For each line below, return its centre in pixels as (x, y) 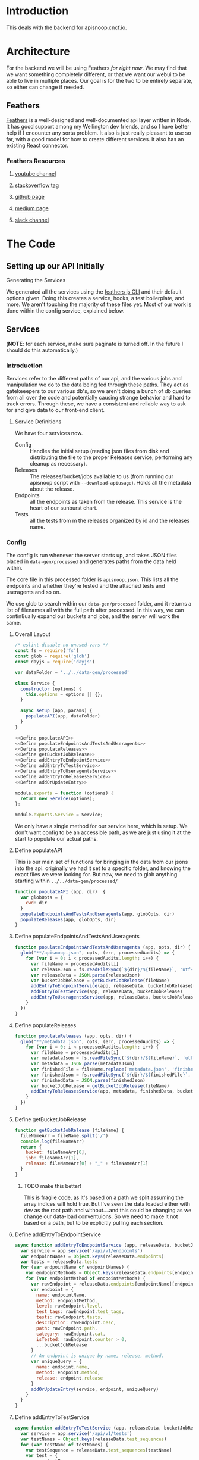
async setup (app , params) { (56, 711)
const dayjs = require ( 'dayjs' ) (55, 662)
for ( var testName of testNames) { (64, 1445)
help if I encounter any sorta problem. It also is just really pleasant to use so (99, 133)
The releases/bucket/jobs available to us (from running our (102, 476)
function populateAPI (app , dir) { (60, 892)
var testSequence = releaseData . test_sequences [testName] (99, 1450)
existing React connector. (37, 145)
